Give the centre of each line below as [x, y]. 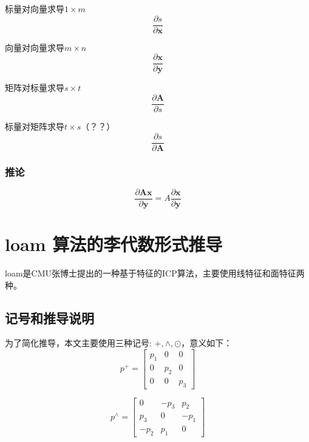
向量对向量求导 [35, 47]
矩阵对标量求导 [35, 88]
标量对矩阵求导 [35, 126]
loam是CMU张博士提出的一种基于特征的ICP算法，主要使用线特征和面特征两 [155, 273]
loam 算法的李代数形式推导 [114, 244]
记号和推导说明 [49, 317]
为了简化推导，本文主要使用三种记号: [78, 343]
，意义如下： [207, 343]
